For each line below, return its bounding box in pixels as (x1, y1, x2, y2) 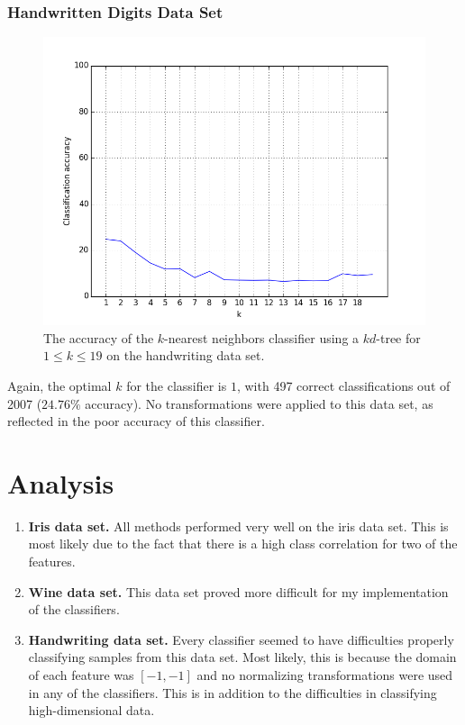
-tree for (376, 328, 421, 347)
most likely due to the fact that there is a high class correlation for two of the (28, 534, 458, 553)
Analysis (7, 464, 114, 501)
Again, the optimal (7, 376, 112, 394)
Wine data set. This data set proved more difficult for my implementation (28, 582, 449, 601)
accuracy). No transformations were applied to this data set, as (85, 394, 433, 412)
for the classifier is (126, 376, 227, 394)
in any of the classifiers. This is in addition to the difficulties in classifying (28, 683, 437, 702)
